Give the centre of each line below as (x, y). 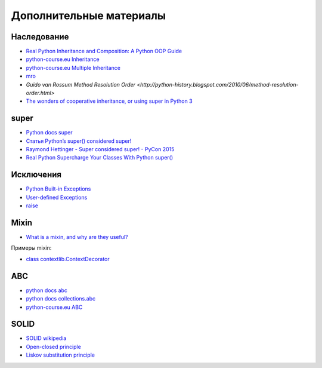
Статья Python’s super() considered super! (79, 141)
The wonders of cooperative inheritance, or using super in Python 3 (109, 101)
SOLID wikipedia (46, 338)
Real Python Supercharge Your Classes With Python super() (100, 158)
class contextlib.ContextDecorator (68, 259)
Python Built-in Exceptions (58, 189)
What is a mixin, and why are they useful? (77, 237)
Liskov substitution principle (61, 355)
